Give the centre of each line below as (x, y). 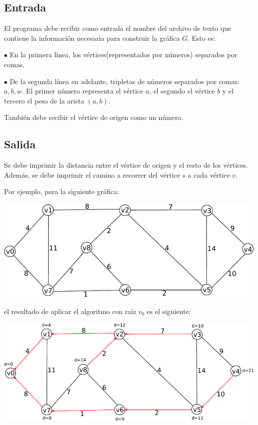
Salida (20, 144)
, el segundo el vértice (182, 91)
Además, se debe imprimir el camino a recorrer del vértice (92, 174)
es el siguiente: (169, 311)
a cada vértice (209, 174)
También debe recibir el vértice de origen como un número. (94, 117)
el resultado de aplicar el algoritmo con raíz (70, 311)
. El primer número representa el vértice (82, 91)
